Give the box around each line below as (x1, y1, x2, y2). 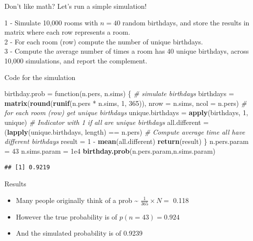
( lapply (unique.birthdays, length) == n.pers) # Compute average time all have (4, 126, 245, 137)
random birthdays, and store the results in (122, 17, 250, 27)
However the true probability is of (16, 211, 117, 221)
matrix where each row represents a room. (4, 27, 130, 37)
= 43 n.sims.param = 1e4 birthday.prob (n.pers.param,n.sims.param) (4, 145, 216, 156)
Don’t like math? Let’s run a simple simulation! (4, 1, 147, 11)
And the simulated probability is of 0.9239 (16, 228, 143, 238)
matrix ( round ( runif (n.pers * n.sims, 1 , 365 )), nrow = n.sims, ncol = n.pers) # (4, 98, 247, 108)
